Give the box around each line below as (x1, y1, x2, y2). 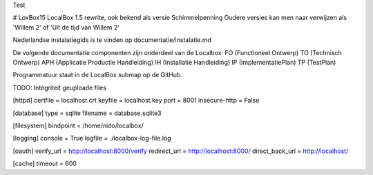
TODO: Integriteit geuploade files (12, 83, 107, 92)
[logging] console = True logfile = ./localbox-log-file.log (12, 134, 172, 143)
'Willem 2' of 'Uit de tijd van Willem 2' (12, 23, 120, 31)
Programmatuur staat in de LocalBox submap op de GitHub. (12, 71, 183, 79)
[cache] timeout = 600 (12, 159, 77, 168)
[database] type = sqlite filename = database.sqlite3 (12, 109, 162, 117)
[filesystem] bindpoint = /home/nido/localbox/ (12, 121, 144, 130)
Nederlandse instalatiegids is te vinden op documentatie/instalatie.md (12, 36, 212, 44)
